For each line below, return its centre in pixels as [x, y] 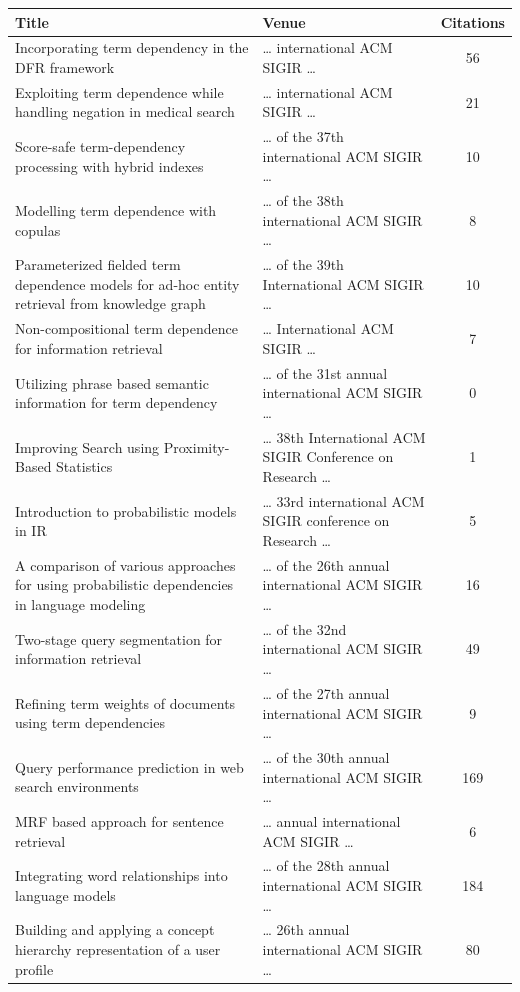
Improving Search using [87, 446]
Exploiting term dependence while [119, 91]
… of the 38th [303, 200]
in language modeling [80, 604]
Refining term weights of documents [125, 702]
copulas [38, 229]
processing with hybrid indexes [109, 165]
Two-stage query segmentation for [119, 638]
